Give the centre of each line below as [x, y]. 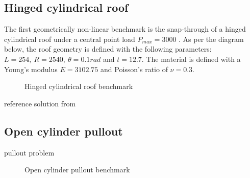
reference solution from [40, 103]
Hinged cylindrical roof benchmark [79, 86]
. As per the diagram [211, 39]
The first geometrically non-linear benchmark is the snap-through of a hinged [125, 29]
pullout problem [29, 152]
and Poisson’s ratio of [134, 69]
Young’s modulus [31, 69]
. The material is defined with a [191, 59]
